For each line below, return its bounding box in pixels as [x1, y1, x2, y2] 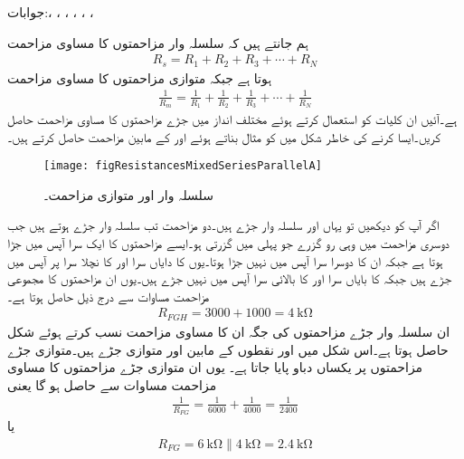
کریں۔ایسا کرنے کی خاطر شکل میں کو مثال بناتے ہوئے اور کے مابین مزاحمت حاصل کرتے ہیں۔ [7, 127, 441, 146]
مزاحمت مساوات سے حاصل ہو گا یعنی [7, 375, 217, 394]
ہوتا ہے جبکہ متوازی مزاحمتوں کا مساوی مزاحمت [7, 68, 272, 87]
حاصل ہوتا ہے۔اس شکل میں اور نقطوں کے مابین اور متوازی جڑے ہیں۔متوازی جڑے [7, 339, 449, 359]
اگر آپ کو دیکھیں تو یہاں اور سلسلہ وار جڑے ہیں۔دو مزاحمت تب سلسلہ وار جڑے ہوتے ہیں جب [7, 215, 440, 234]
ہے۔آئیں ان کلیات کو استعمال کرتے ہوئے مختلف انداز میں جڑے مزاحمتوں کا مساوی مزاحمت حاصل [7, 110, 458, 129]
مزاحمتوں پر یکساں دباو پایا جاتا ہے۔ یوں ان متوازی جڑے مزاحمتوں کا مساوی [7, 358, 423, 377]
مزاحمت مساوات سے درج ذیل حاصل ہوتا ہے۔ [7, 286, 210, 305]
